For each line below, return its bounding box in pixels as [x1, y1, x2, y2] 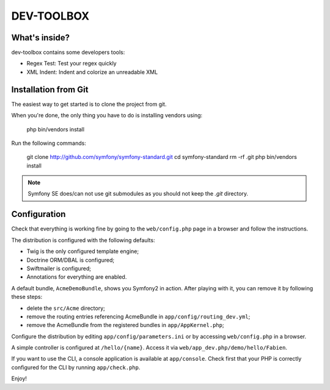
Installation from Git [11, 84, 89, 95]
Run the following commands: [11, 139, 87, 147]
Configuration [11, 209, 66, 219]
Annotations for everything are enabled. [26, 273, 127, 281]
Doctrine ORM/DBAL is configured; [26, 256, 115, 263]
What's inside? [11, 32, 70, 43]
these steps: [11, 293, 43, 301]
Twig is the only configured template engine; [26, 248, 139, 255]
